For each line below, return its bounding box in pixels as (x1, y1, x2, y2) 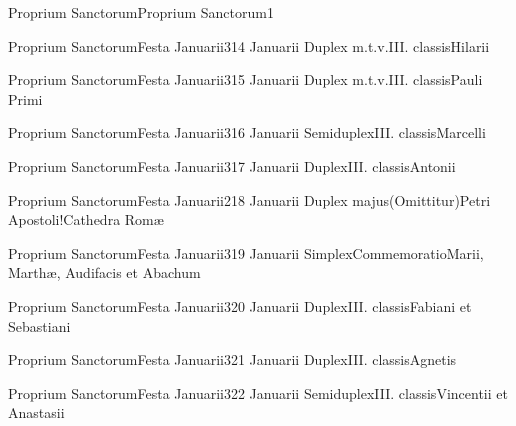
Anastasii (8, 402, 65, 423)
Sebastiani (8, 315, 71, 336)
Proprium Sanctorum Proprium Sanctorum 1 (8, 2, 274, 22)
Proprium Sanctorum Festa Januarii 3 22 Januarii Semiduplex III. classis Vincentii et (8, 382, 508, 403)
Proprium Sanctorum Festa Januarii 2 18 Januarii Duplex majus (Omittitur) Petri (8, 189, 491, 210)
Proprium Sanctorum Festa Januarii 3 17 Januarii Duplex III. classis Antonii (8, 155, 456, 176)
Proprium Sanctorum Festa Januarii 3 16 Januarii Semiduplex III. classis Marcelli (8, 122, 486, 143)
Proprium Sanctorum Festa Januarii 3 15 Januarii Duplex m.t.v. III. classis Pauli (8, 69, 483, 90)
